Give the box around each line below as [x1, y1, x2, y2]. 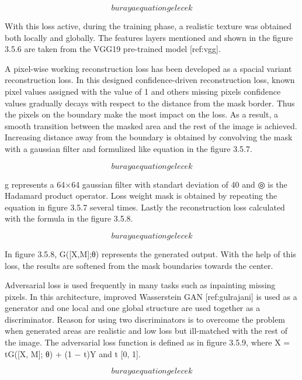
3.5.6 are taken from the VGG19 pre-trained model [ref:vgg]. [5, 43, 221, 55]
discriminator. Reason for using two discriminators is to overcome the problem [5, 313, 286, 325]
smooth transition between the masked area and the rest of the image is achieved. [5, 119, 297, 132]
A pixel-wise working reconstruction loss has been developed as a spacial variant [5, 62, 292, 74]
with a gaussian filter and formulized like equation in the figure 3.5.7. [5, 142, 252, 154]
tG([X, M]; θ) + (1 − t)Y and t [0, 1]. [5, 347, 141, 360]
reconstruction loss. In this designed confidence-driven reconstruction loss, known [5, 74, 295, 86]
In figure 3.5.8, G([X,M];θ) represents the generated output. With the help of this [5, 247, 296, 260]
